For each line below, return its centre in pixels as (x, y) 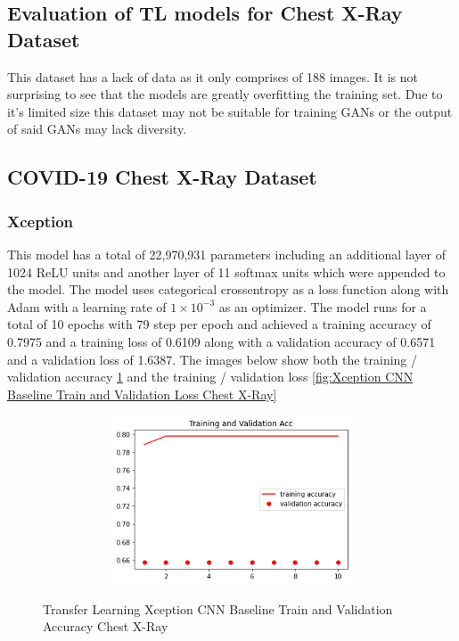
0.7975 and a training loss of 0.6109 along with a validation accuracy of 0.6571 (221, 341)
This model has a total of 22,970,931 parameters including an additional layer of (226, 254)
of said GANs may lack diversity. (97, 129)
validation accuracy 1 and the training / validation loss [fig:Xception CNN (210, 377)
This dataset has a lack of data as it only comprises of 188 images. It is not (213, 76)
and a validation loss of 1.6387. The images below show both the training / (213, 359)
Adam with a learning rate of (87, 306)
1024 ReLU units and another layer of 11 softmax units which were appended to (226, 271)
